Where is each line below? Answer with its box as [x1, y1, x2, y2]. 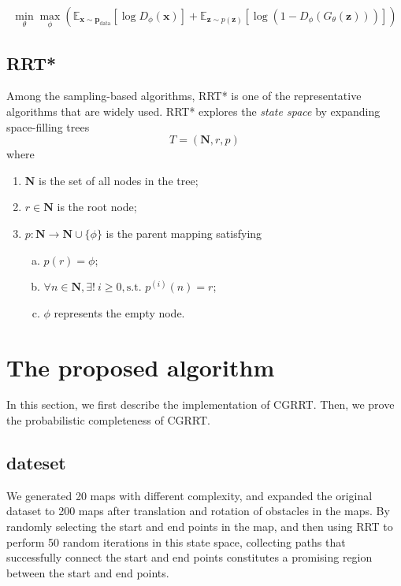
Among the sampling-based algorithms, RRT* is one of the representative [6, 87, 362, 104]
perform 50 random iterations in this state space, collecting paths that [6, 533, 346, 550]
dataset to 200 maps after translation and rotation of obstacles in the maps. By [6, 503, 390, 519]
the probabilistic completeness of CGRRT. [6, 412, 210, 428]
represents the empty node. [54, 304, 185, 321]
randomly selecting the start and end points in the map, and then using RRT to [6, 518, 393, 535]
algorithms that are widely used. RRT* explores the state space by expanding [6, 103, 381, 120]
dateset [6, 451, 66, 475]
